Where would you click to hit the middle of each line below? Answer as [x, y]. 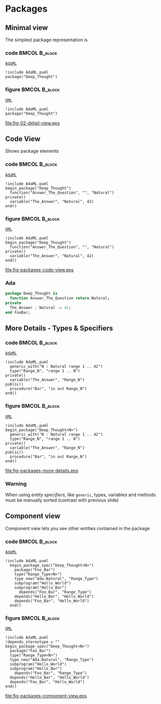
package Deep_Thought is [31, 294]
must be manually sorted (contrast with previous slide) [62, 500]
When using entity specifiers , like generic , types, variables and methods [80, 495]
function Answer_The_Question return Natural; [60, 298]
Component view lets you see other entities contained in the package [78, 528]
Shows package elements [32, 151]
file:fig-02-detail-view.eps [32, 123]
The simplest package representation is [46, 40]
